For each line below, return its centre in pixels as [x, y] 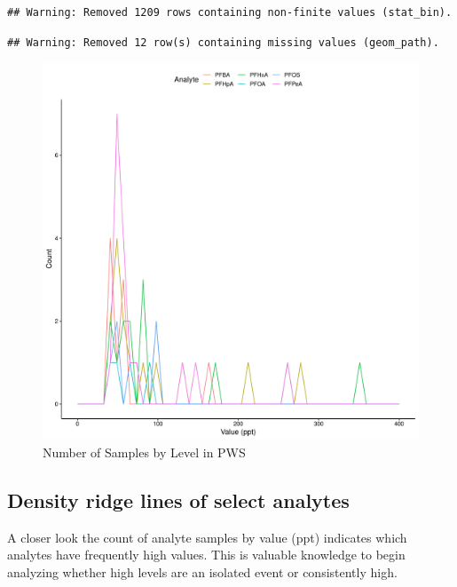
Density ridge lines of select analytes [178, 500]
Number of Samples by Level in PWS [144, 452]
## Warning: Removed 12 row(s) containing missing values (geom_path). [223, 42]
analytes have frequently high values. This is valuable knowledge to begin [206, 555]
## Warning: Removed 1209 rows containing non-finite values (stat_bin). [230, 12]
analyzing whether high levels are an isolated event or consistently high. [202, 571]
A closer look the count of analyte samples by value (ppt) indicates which [207, 537]
